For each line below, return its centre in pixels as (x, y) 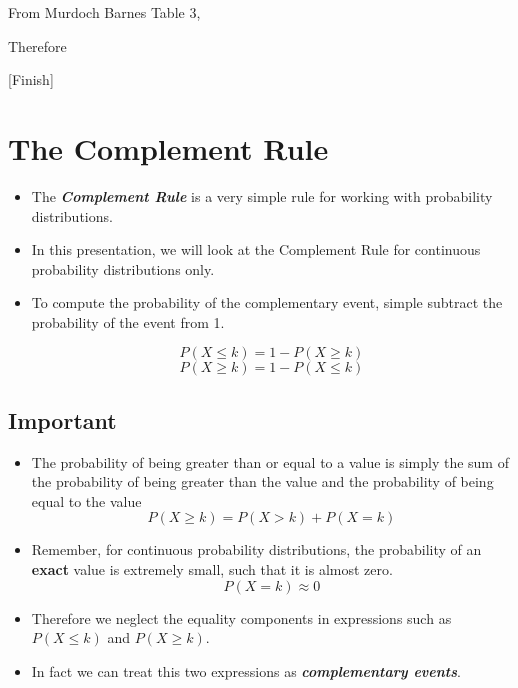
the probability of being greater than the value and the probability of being (262, 481)
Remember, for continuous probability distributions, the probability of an (256, 549)
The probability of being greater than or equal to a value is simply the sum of (270, 461)
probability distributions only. (123, 268)
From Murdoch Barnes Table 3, (104, 12)
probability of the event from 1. (128, 321)
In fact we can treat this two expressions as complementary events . (246, 670)
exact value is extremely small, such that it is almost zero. (212, 569)
